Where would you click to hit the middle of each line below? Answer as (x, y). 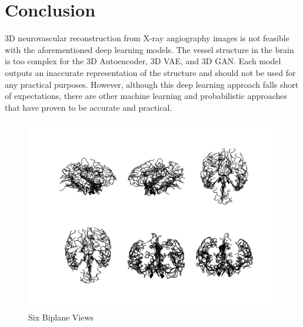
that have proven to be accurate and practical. (89, 107)
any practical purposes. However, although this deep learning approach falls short (152, 84)
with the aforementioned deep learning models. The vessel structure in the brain (149, 49)
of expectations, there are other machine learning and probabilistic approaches (146, 96)
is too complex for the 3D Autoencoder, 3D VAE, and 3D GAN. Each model (143, 61)
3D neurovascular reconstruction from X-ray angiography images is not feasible (147, 38)
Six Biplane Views (61, 317)
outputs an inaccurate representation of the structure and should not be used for (150, 72)
